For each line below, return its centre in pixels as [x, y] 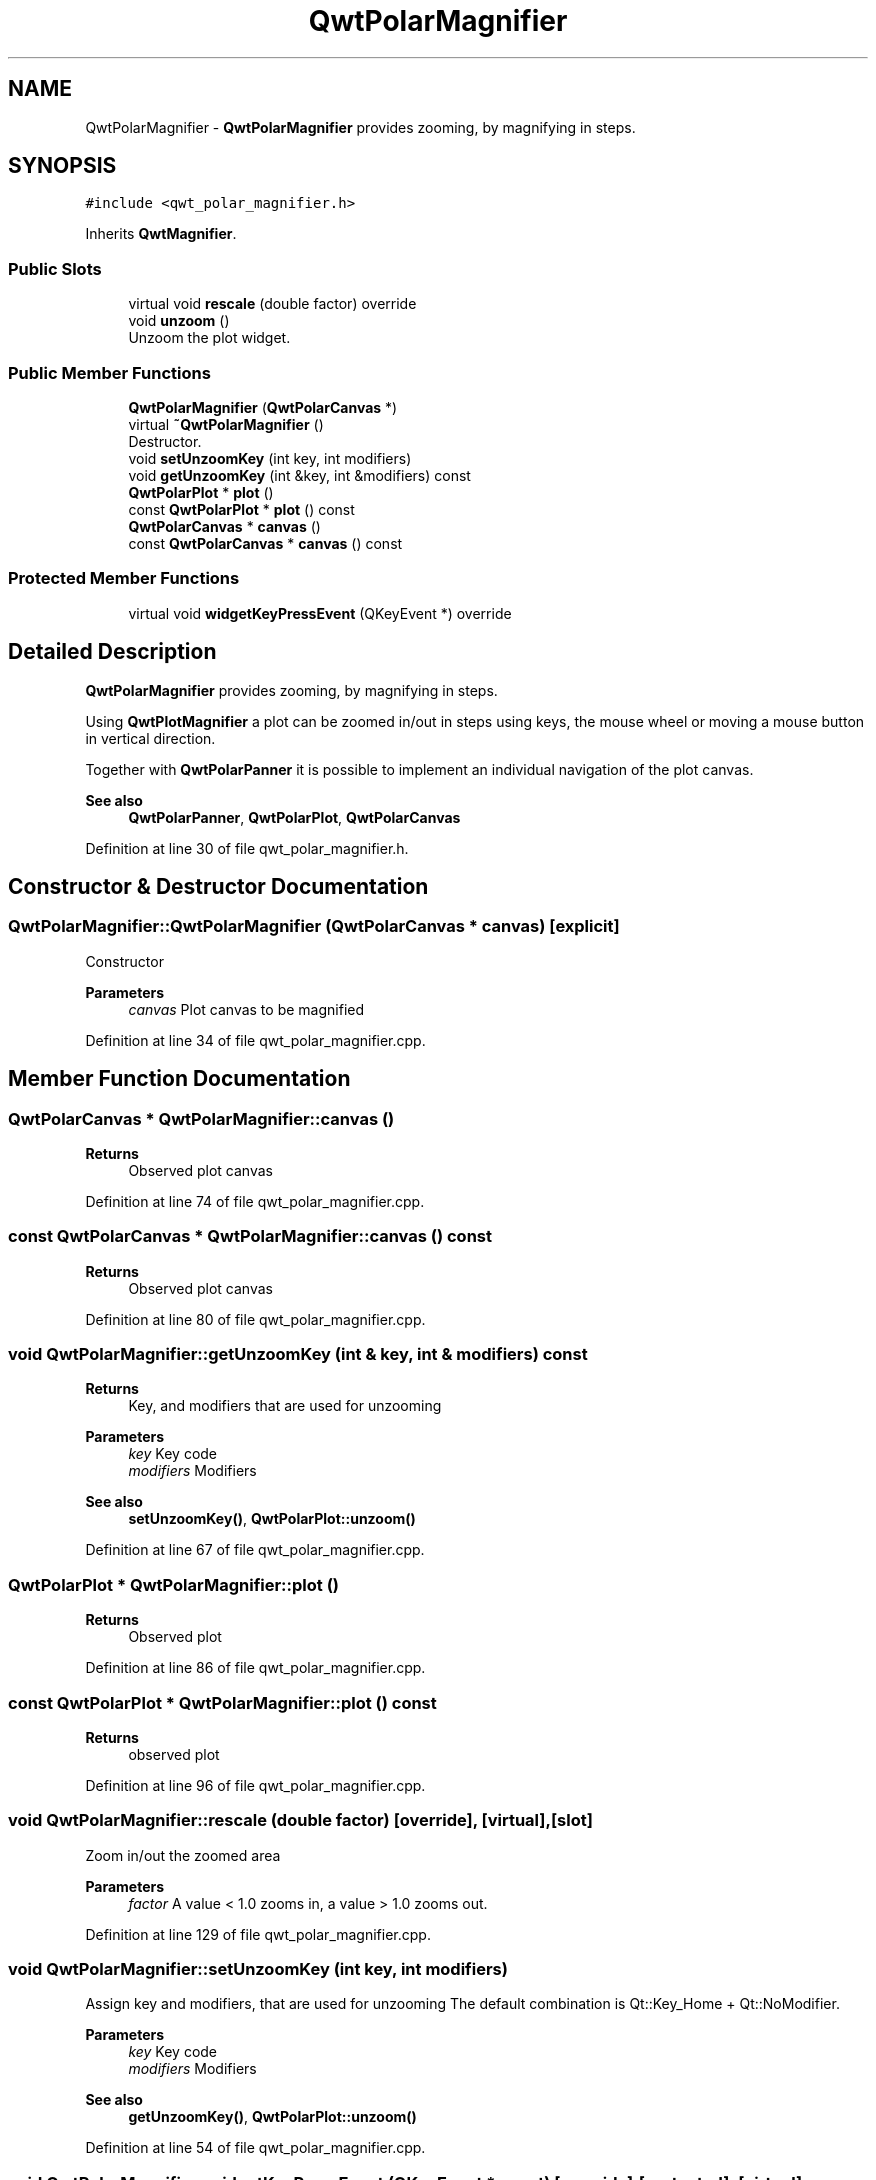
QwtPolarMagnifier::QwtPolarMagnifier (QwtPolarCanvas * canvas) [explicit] [314, 926]
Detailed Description [112, 652]
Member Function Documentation [179, 1079]
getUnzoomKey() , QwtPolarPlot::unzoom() [272, 2117]
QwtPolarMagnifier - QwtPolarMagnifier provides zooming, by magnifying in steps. [360, 127]
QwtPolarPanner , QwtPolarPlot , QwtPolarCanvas [294, 817]
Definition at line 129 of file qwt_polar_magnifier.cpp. [258, 1934]
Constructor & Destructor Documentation [218, 886]
